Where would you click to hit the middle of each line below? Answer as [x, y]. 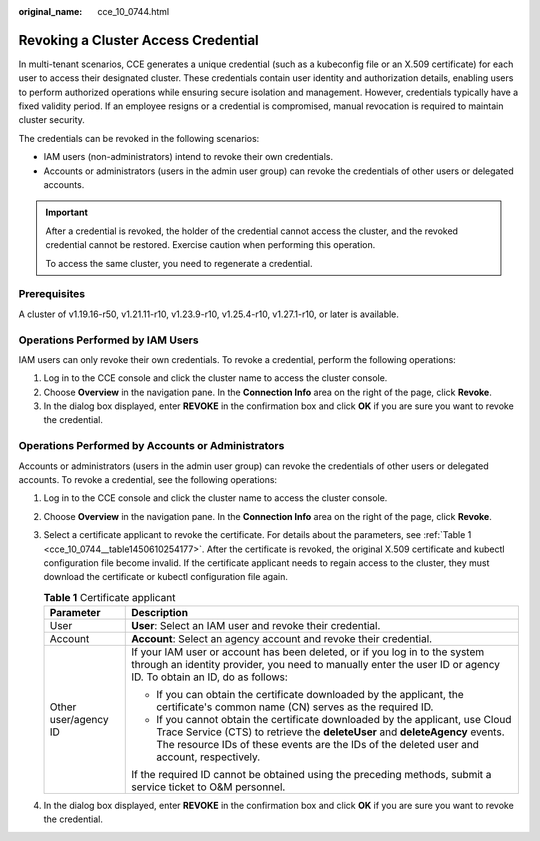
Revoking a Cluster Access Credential [138, 40]
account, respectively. [208, 757]
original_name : [50, 11]
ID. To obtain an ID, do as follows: [210, 677]
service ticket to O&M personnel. [208, 787]
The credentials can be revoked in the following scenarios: [139, 138]
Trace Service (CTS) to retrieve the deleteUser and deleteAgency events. [330, 732]
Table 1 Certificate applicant [109, 597]
